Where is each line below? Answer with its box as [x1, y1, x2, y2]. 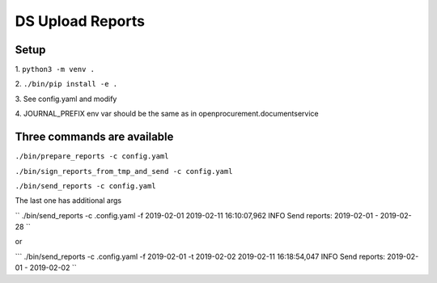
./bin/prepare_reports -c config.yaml [15, 152, 169, 161]
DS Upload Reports [15, 12, 146, 30]
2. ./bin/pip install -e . [15, 79, 117, 89]
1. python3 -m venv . [15, 65, 95, 74]
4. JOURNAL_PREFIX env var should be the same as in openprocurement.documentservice [15, 109, 319, 119]
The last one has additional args [15, 196, 121, 205]
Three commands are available [15, 130, 174, 144]
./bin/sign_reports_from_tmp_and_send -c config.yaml [15, 167, 233, 175]
